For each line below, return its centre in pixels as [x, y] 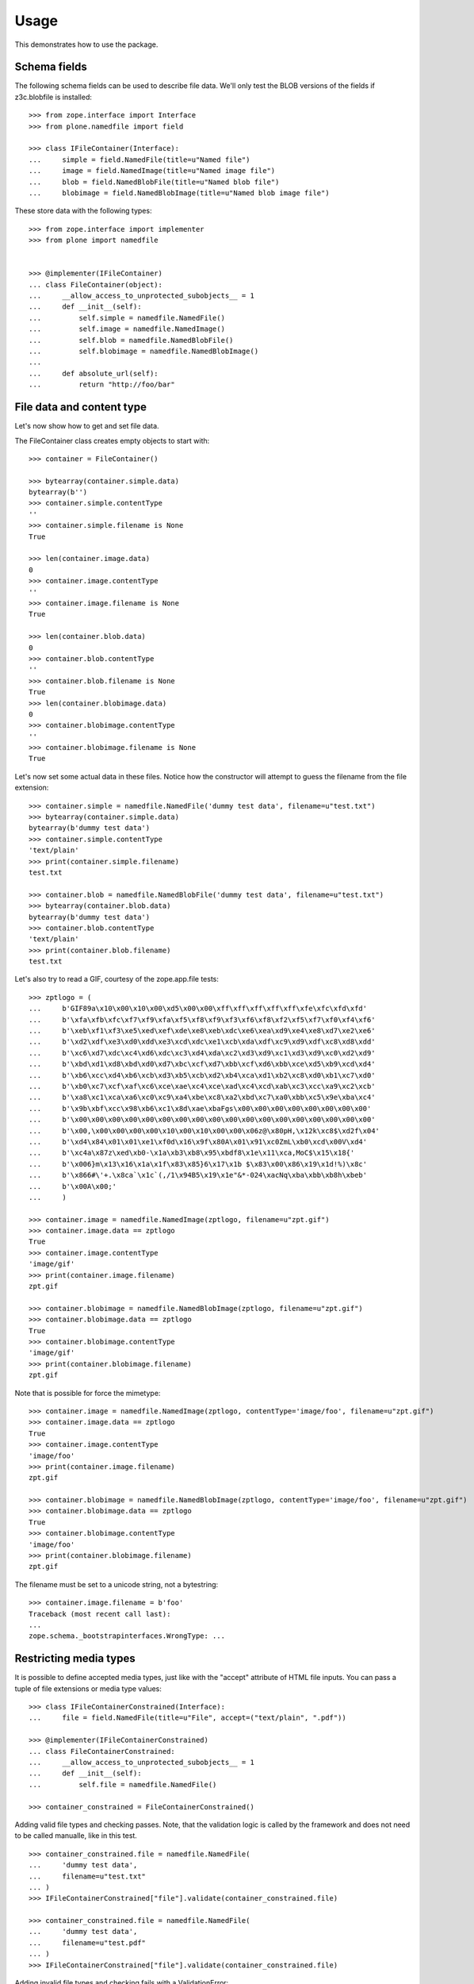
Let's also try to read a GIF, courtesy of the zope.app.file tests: [117, 979]
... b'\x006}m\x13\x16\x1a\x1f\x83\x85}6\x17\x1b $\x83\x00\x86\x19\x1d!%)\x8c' [198, 1164]
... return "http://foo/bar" [102, 384]
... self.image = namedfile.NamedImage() [127, 329]
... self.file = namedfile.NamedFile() [123, 1784]
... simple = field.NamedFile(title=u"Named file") [140, 160]
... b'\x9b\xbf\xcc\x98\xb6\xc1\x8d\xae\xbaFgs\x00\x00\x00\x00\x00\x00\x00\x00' [200, 1108]
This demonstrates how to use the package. [86, 44]
